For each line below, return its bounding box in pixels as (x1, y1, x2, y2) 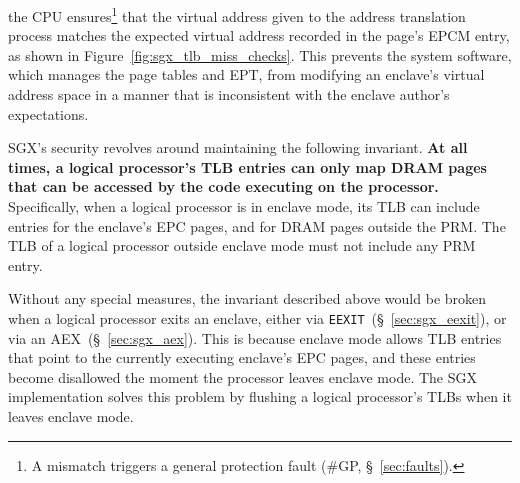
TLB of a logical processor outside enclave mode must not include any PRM (8, 235, 476, 256)
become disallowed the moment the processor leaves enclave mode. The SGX (8, 366, 477, 387)
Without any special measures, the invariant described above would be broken (8, 288, 487, 309)
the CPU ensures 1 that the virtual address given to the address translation (8, 3, 466, 26)
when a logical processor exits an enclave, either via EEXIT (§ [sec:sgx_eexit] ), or (8, 307, 507, 328)
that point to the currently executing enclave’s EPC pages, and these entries (8, 347, 476, 368)
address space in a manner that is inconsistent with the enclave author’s (8, 84, 450, 105)
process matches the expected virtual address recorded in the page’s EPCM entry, (8, 25, 510, 46)
